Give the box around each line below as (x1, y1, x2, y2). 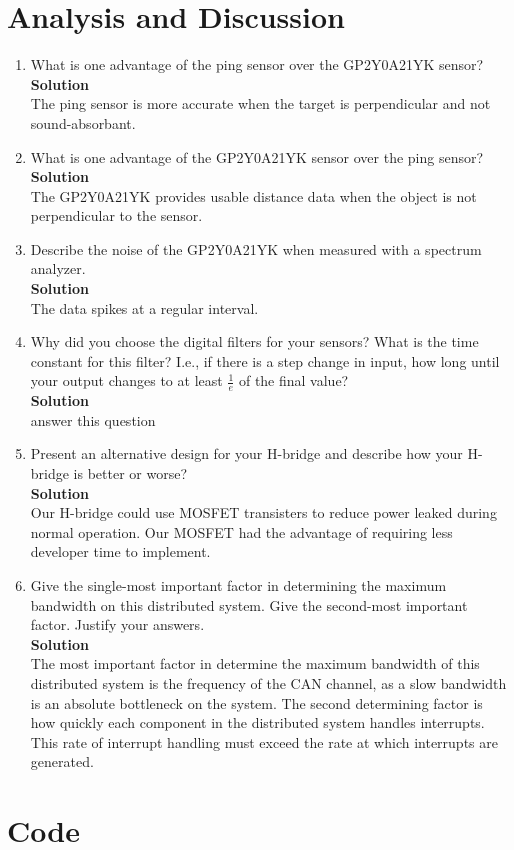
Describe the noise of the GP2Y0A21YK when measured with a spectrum (30, 238, 482, 259)
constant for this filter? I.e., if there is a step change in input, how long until (30, 350, 500, 371)
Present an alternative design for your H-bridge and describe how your (30, 443, 463, 464)
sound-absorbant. (30, 112, 136, 133)
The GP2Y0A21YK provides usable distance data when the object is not (30, 185, 477, 206)
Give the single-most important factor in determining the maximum (30, 575, 447, 596)
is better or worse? (73, 463, 188, 484)
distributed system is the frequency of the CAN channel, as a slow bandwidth (30, 672, 507, 693)
